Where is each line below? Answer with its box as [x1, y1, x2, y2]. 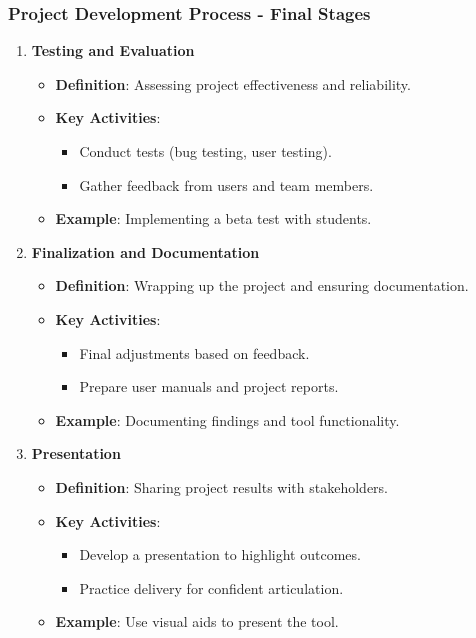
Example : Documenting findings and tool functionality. [55, 409, 400, 430]
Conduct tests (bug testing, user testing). [79, 141, 332, 161]
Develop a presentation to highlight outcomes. [79, 544, 361, 565]
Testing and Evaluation [31, 40, 195, 61]
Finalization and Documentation [31, 241, 260, 262]
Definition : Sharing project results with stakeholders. [55, 476, 389, 497]
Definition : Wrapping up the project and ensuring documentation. [55, 275, 469, 296]
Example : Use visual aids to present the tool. [55, 611, 339, 632]
